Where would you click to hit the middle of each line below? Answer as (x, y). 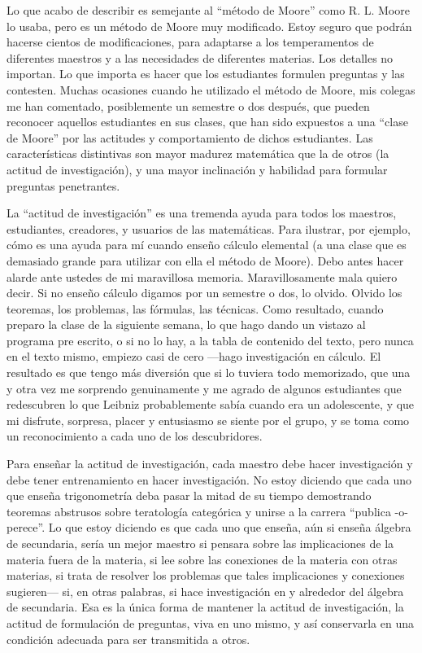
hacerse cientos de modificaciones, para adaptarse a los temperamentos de (190, 42)
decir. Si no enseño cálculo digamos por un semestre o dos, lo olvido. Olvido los (204, 293)
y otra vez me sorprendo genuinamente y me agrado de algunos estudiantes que (204, 388)
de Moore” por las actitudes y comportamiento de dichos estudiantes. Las (190, 137)
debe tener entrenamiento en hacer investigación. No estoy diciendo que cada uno (209, 479)
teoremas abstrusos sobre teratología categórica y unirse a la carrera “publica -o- (207, 511)
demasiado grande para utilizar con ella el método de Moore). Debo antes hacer (205, 260)
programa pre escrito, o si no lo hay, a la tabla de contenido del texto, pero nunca (210, 340)
